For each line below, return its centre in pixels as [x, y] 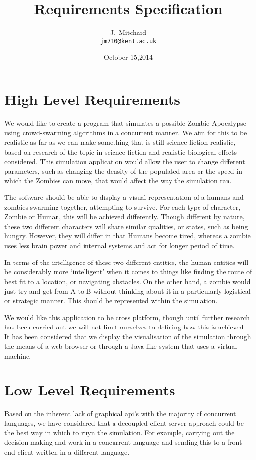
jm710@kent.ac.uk [128, 41]
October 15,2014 [128, 57]
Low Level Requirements [90, 389]
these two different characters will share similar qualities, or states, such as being [126, 226]
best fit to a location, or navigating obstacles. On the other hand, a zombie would [128, 281]
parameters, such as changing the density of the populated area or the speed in [123, 171]
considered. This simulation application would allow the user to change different [125, 161]
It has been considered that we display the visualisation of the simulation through [128, 336]
